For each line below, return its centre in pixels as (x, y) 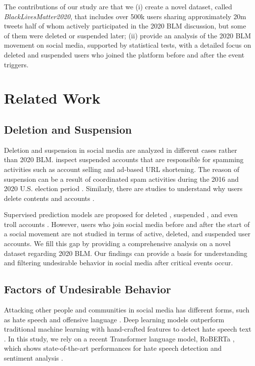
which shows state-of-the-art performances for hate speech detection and (113, 348)
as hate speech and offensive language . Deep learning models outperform (114, 319)
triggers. (16, 64)
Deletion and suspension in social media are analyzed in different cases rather (121, 150)
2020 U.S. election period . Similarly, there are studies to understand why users (123, 188)
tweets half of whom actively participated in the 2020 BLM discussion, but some (125, 26)
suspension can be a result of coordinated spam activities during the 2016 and (121, 179)
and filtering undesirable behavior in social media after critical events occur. (118, 263)
